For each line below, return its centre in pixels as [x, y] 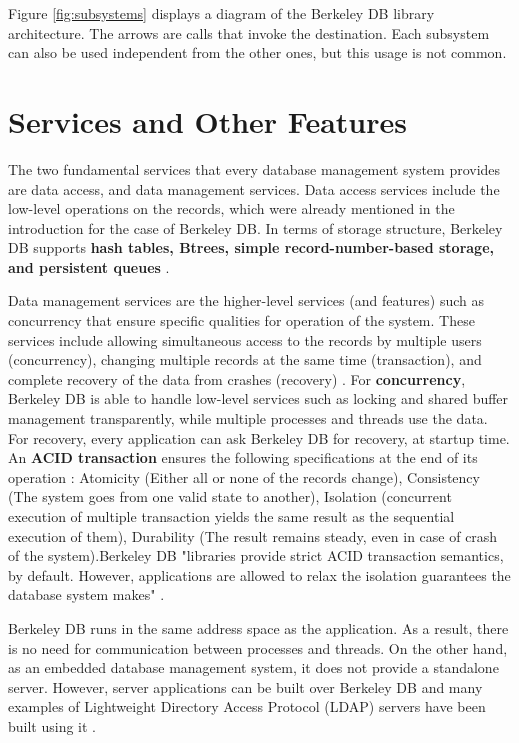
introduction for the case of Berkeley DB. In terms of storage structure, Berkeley [255, 227]
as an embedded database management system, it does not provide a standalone [253, 667]
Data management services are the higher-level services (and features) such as [246, 300]
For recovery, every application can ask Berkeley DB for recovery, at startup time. [259, 437]
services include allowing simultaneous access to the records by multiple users [245, 339]
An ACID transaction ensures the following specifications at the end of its [243, 457]
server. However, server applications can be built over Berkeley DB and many [245, 686]
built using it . [52, 725]
